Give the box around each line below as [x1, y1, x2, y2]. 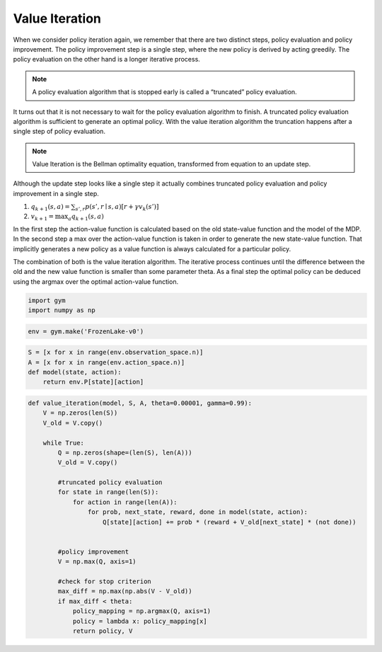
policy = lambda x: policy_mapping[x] [72, 617, 208, 625]
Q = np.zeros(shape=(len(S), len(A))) [57, 448, 192, 457]
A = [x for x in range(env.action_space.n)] [28, 358, 185, 366]
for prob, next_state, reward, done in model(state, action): [87, 508, 308, 516]
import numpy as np [28, 307, 95, 314]
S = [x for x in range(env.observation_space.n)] [28, 348, 204, 357]
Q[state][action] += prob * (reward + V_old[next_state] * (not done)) [103, 517, 357, 526]
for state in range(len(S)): [57, 488, 159, 496]
